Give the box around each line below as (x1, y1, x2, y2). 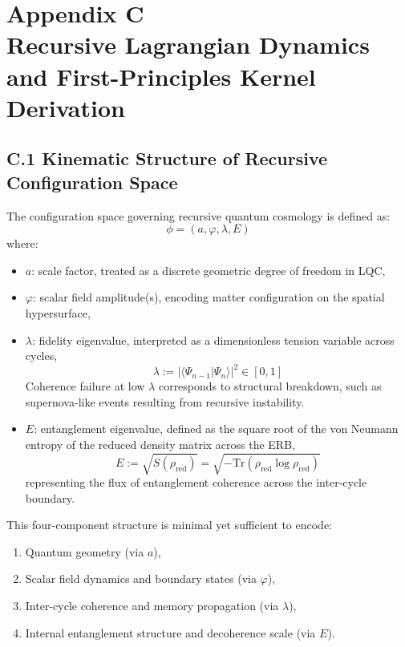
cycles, (25, 347, 58, 364)
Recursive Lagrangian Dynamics (6, 28, 370, 61)
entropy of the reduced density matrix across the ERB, (25, 435, 295, 452)
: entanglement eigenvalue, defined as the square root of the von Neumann (34, 420, 399, 437)
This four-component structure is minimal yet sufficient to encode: (6, 516, 333, 533)
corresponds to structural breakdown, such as (158, 378, 382, 394)
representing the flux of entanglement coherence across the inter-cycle (25, 474, 367, 491)
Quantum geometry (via (25, 543, 144, 560)
